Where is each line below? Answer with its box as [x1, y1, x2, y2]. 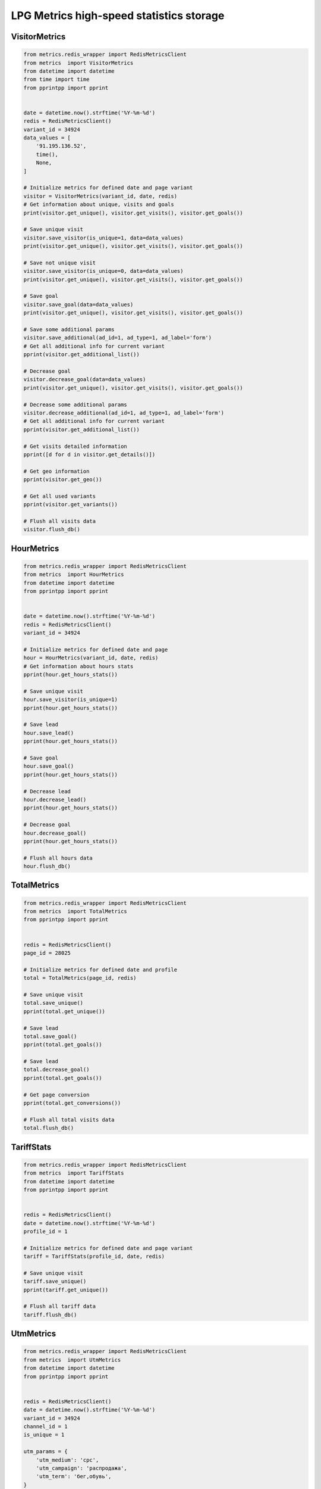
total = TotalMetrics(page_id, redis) [23, 974, 137, 982]
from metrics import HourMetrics [23, 571, 124, 578]
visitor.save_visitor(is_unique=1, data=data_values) [23, 234, 184, 241]
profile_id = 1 [23, 1228, 68, 1235]
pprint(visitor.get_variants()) [23, 501, 118, 508]
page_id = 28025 [23, 950, 71, 957]
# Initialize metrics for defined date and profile [23, 966, 178, 973]
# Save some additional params [23, 326, 115, 333]
